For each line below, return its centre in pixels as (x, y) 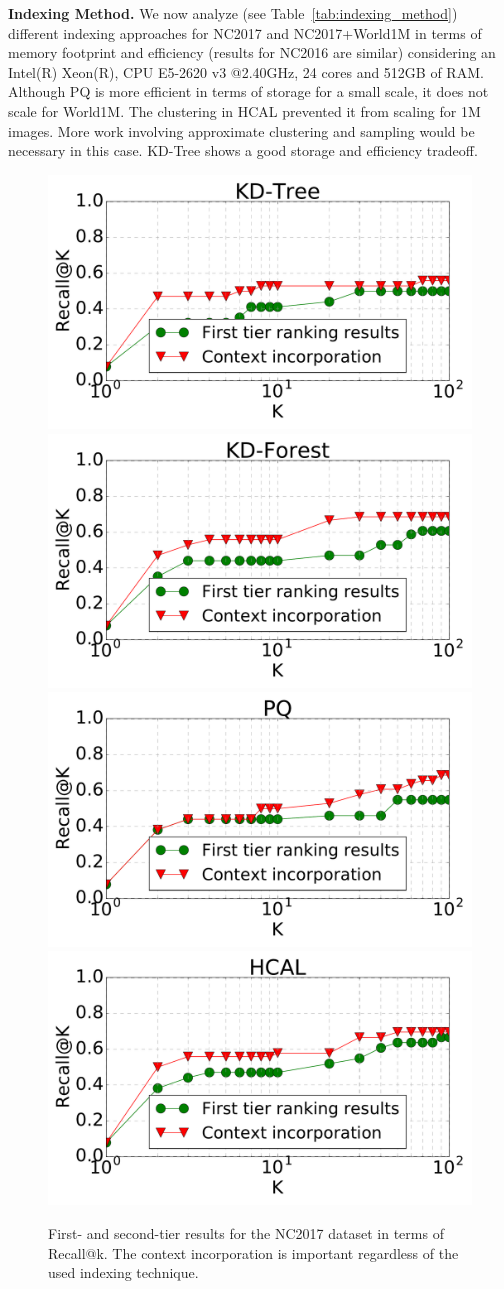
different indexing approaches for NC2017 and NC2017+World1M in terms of (245, 32)
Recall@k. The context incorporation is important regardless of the (253, 1252)
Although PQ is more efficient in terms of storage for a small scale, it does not (248, 91)
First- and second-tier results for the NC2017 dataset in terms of (246, 1233)
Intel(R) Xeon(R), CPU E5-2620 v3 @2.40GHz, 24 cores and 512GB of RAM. (246, 71)
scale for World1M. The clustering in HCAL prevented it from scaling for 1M (244, 110)
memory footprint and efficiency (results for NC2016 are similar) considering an (252, 52)
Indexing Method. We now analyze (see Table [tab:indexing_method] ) (233, 13)
